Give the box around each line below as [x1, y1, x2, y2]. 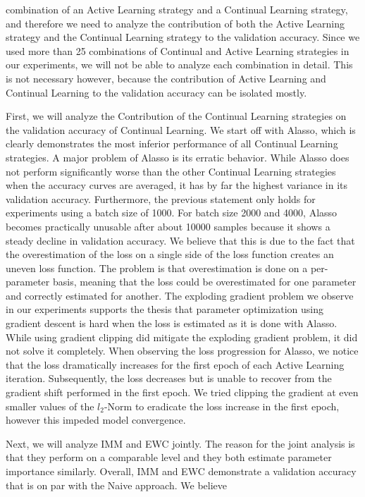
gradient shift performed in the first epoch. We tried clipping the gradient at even [6, 385, 359, 400]
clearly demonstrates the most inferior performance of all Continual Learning [6, 136, 338, 151]
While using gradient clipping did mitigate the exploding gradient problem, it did [6, 329, 358, 344]
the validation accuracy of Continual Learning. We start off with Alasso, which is [6, 122, 356, 137]
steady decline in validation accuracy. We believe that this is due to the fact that [6, 233, 355, 247]
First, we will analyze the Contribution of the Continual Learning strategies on [6, 109, 347, 123]
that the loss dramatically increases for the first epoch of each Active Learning [6, 357, 345, 372]
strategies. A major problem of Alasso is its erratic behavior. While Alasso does [6, 149, 349, 164]
